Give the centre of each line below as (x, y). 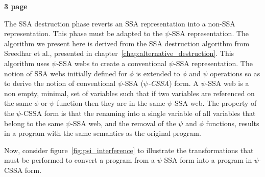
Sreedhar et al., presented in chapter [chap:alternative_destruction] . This (119, 53)
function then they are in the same (111, 103)
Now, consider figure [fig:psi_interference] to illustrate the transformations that (129, 150)
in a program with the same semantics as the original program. (103, 133)
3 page (16, 6)
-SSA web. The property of (214, 103)
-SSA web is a (227, 83)
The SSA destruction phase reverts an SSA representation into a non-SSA (120, 23)
